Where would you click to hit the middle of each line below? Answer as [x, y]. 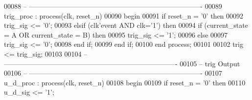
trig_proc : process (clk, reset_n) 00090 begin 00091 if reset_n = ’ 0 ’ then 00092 [124, 15]
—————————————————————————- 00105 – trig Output [122, 63]
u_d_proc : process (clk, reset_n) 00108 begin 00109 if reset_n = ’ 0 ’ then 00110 [125, 82]
